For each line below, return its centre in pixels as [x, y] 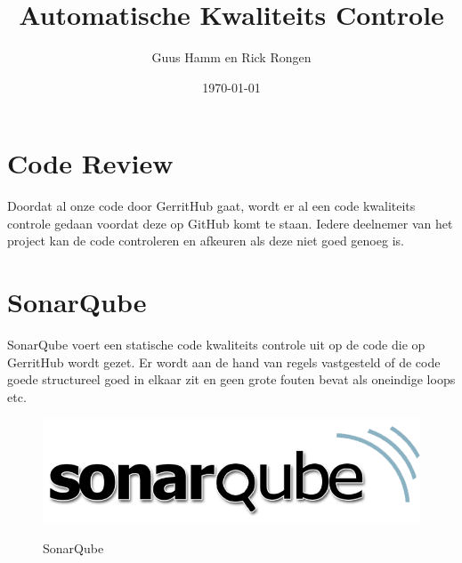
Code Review [90, 163]
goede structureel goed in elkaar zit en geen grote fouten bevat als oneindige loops [231, 379]
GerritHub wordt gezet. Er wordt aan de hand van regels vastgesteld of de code [224, 362]
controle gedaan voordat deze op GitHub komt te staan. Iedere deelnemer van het [230, 223]
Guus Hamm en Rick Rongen [231, 57]
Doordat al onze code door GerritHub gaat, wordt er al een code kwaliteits [211, 206]
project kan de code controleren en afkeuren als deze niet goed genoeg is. [206, 241]
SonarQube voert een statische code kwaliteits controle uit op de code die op [216, 345]
